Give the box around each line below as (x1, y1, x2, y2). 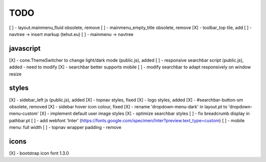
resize (9, 71, 22, 77)
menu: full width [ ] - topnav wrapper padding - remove (9, 125, 122, 130)
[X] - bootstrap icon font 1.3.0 (9, 150, 69, 156)
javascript (9, 44, 41, 53)
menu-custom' (9, 111, 39, 117)
